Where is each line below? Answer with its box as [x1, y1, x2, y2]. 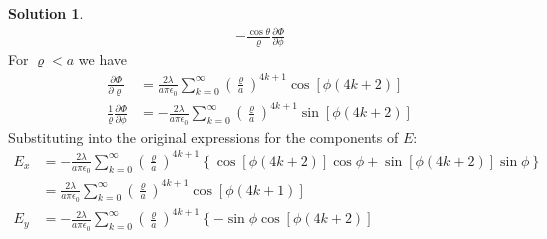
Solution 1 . [8, 3, 84, 23]
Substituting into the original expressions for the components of [8, 126, 399, 147]
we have [78, 49, 128, 70]
